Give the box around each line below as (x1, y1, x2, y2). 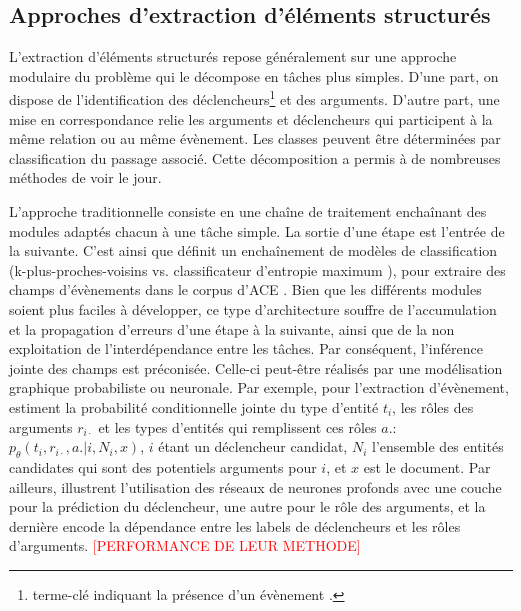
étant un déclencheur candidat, (158, 436, 348, 457)
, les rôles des (392, 396, 474, 417)
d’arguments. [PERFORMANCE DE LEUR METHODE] (9, 535, 361, 556)
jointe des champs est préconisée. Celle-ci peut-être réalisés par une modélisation (9, 357, 503, 378)
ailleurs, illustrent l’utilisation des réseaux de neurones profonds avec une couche (9, 476, 502, 497)
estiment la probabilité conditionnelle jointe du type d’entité (9, 396, 379, 417)
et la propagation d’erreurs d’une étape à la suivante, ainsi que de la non (9, 318, 455, 339)
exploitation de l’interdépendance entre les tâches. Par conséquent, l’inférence (9, 338, 483, 359)
